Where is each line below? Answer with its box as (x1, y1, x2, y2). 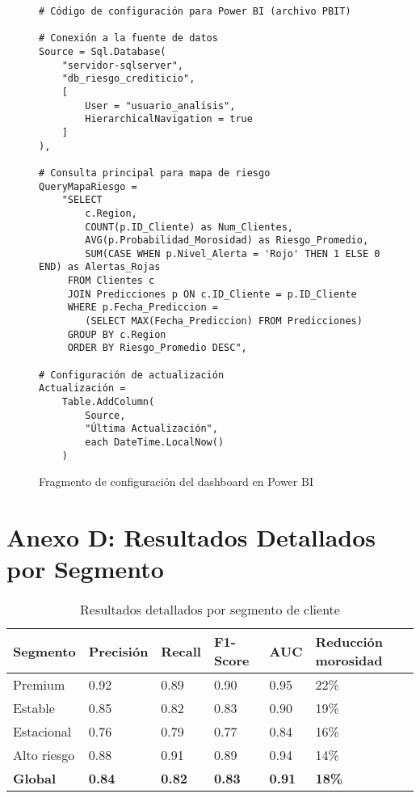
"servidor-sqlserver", (61, 59, 183, 71)
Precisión (88, 641, 149, 661)
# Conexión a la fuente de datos (39, 32, 218, 44)
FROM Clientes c (67, 275, 155, 287)
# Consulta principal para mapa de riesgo (39, 167, 271, 179)
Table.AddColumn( (61, 396, 155, 408)
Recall (161, 641, 201, 661)
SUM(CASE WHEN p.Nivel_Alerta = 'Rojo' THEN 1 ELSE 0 (85, 247, 380, 260)
